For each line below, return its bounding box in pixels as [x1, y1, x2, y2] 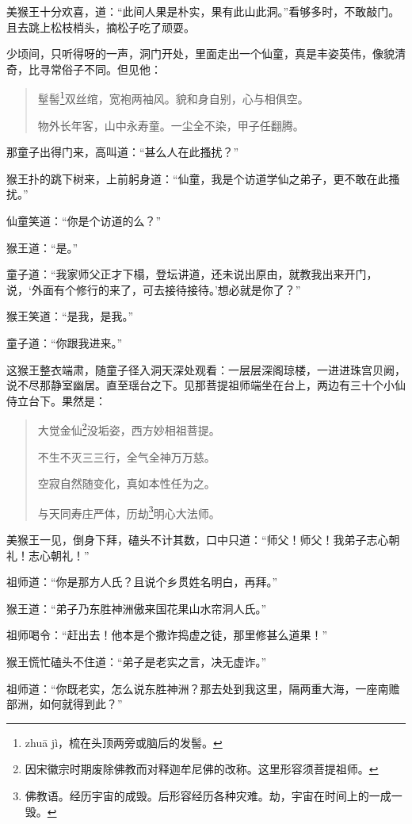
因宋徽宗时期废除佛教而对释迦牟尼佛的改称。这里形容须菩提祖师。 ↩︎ [25, 761, 379, 777]
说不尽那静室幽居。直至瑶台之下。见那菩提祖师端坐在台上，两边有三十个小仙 [6, 377, 406, 393]
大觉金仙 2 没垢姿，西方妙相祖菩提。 [37, 420, 220, 438]
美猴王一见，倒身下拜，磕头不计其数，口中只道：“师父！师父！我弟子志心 [6, 531, 389, 548]
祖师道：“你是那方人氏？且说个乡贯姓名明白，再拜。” [6, 573, 278, 590]
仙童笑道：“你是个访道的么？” [6, 213, 162, 228]
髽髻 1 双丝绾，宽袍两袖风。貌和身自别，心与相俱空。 [37, 88, 309, 107]
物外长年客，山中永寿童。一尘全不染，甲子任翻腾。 [37, 117, 304, 133]
